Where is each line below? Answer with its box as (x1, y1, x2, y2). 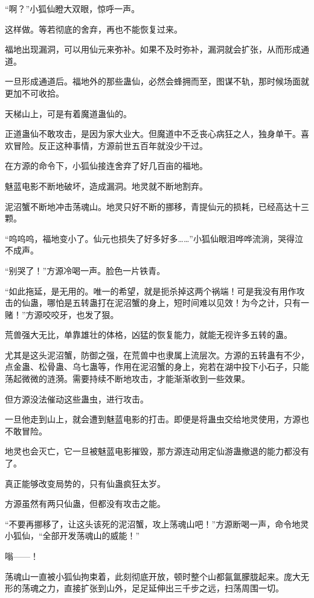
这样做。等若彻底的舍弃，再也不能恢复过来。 (5, 22, 182, 35)
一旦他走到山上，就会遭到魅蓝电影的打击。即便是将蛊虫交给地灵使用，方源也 (5, 413, 309, 425)
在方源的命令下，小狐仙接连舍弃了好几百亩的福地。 (5, 159, 208, 172)
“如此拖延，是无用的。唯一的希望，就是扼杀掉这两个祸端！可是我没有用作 (5, 284, 296, 297)
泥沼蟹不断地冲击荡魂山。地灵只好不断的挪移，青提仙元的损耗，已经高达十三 (5, 200, 309, 212)
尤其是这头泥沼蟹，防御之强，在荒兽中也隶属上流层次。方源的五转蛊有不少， (5, 348, 309, 361)
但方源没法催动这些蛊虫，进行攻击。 (5, 392, 149, 405)
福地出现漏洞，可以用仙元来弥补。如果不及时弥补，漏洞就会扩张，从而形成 (5, 43, 301, 56)
